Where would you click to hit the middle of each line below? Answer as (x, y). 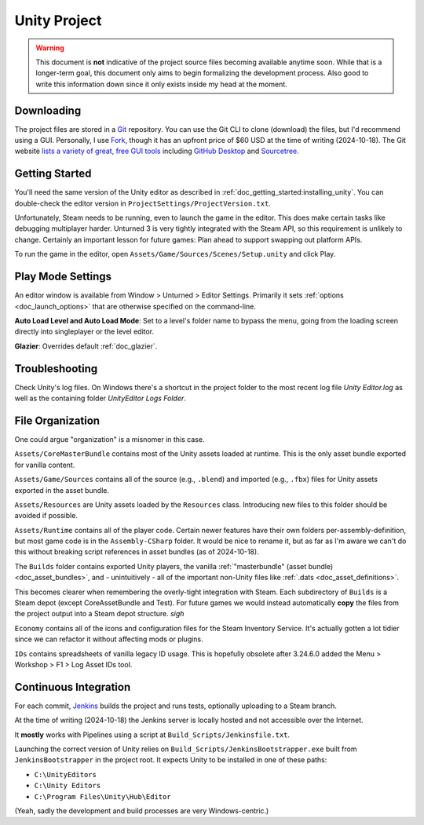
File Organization (57, 420)
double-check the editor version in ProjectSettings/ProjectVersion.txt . (143, 203)
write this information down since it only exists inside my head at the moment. (162, 84)
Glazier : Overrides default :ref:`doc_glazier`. (86, 346)
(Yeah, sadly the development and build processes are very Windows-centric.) (142, 811)
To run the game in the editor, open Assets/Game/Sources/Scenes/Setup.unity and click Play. (175, 254)
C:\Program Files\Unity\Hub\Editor (103, 796)
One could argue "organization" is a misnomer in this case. (110, 439)
